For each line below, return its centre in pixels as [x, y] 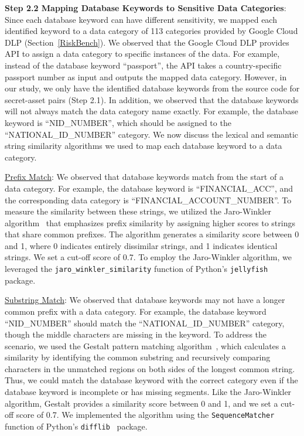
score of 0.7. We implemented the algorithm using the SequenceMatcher [145, 415]
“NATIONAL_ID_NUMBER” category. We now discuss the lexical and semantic [152, 134]
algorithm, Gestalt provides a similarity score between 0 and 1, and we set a [141, 403]
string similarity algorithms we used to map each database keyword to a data [144, 146]
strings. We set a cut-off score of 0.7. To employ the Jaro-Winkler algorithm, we [148, 257]
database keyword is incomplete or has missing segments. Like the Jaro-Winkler [148, 392]
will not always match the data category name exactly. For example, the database [151, 111]
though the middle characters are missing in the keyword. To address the [136, 334]
